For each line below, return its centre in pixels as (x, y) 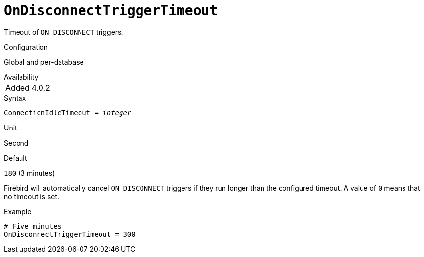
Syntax (15, 98)
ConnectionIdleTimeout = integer (68, 113)
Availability (21, 77)
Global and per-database (44, 62)
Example (18, 211)
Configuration (26, 47)
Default (16, 158)
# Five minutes (33, 226)
